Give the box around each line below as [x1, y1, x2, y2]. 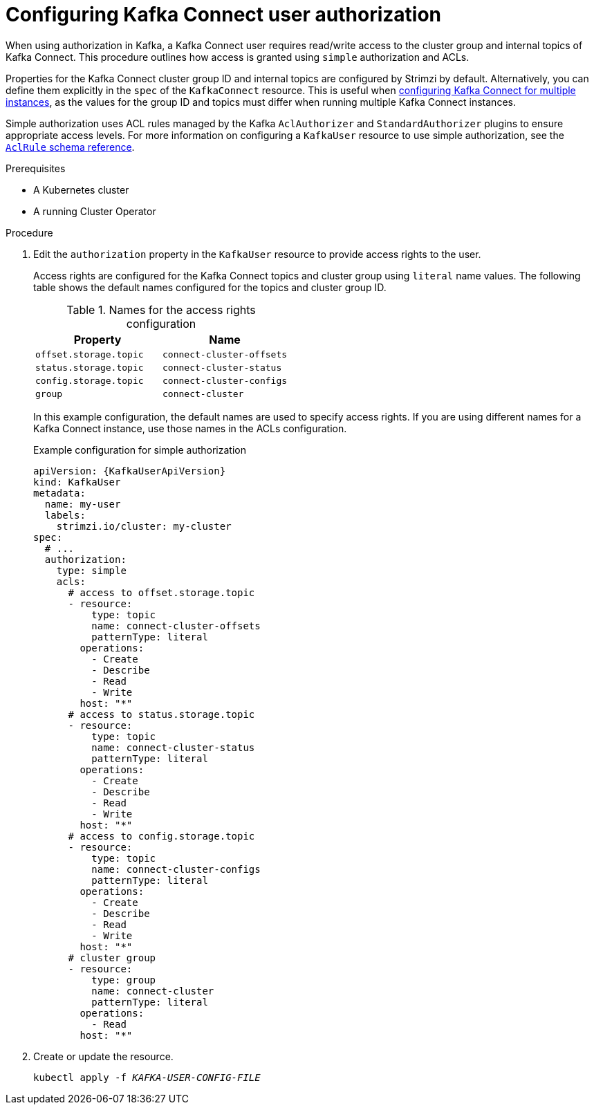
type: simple [56, 564, 127, 576]
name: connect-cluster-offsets [91, 620, 261, 631]
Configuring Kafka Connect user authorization [6, 3, 442, 26]
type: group [91, 974, 156, 986]
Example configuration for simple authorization [33, 443, 246, 456]
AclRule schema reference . [6, 140, 135, 153]
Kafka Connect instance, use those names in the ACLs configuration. [33, 422, 347, 434]
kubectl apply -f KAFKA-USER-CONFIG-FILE [33, 1071, 261, 1083]
